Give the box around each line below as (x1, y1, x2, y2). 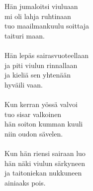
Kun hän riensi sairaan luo (4, 147, 86, 158)
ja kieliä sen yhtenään (4, 69, 71, 80)
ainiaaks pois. (4, 177, 46, 187)
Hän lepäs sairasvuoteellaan (4, 49, 89, 60)
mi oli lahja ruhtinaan (4, 10, 71, 21)
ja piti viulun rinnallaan (4, 59, 78, 70)
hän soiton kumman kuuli (4, 118, 83, 129)
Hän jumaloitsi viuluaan (4, 1, 78, 11)
